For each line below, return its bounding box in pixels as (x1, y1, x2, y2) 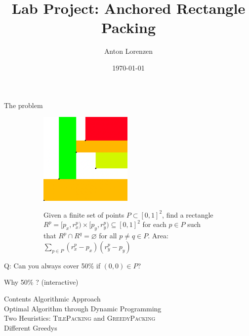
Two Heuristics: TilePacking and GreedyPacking (4, 313, 156, 323)
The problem (4, 100, 43, 110)
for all (99, 230, 117, 241)
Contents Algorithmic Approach (4, 293, 101, 303)
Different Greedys (4, 322, 57, 333)
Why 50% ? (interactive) (4, 277, 79, 287)
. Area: (148, 230, 168, 241)
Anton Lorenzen (104, 46, 153, 56)
